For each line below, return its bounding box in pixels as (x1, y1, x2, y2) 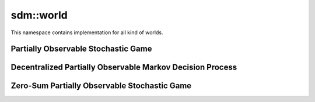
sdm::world (10, 9, 68, 21)
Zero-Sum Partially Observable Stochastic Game (10, 81, 192, 91)
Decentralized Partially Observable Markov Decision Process (10, 63, 237, 72)
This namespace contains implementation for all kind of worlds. (10, 29, 163, 36)
